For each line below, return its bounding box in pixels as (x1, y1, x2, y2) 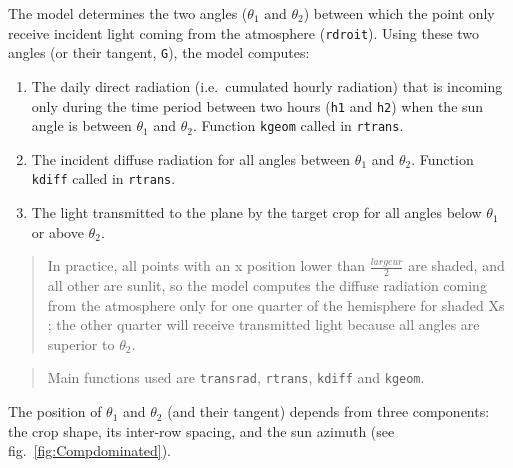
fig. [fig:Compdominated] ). (8, 440, 172, 461)
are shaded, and (408, 255, 505, 276)
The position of (8, 401, 102, 422)
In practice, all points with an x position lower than (47, 255, 365, 276)
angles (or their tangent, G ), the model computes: (8, 42, 310, 63)
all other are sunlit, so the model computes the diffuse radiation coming (47, 275, 487, 296)
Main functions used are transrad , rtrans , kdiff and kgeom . (47, 367, 425, 388)
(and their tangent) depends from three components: (167, 401, 490, 422)
